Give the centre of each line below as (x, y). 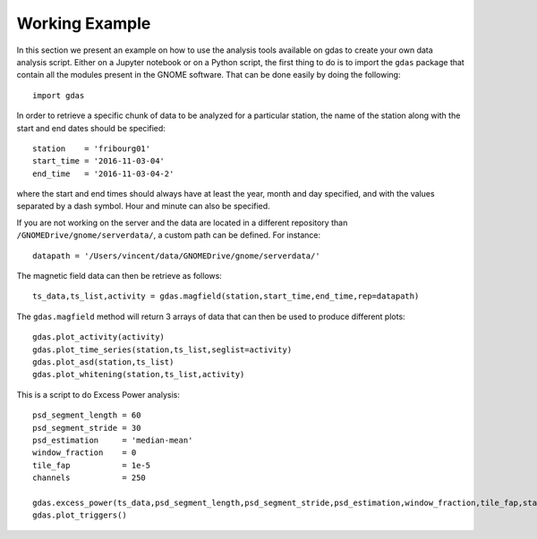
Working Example (84, 23)
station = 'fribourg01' (92, 148)
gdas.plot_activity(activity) (99, 337)
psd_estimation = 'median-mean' (113, 440)
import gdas (59, 95)
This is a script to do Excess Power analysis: (98, 394)
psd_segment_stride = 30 (87, 428)
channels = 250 (89, 478)
